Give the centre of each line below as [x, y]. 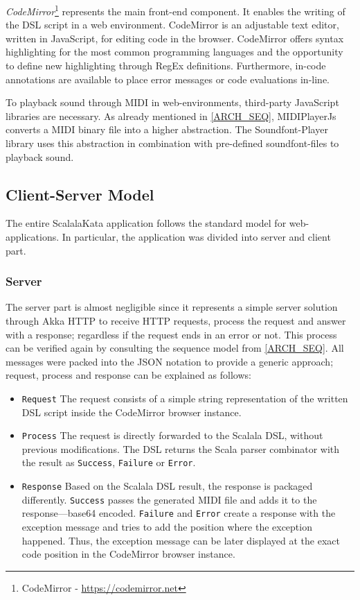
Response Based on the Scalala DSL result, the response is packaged [167, 486]
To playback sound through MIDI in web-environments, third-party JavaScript [172, 102]
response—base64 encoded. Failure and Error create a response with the [179, 513]
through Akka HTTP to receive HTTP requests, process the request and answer [176, 320]
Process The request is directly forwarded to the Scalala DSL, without [172, 435]
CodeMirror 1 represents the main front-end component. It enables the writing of [175, 10]
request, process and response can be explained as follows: [128, 375]
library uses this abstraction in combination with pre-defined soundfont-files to [172, 143]
